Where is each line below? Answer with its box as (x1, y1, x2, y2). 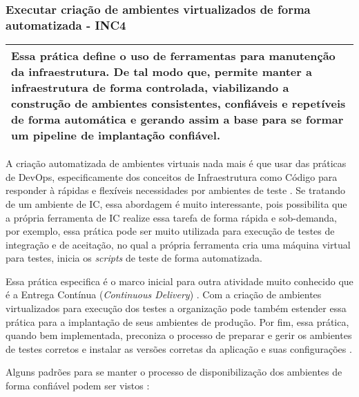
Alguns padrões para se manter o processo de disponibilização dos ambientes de (6, 365, 342, 379)
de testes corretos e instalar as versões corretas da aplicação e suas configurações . (6, 341, 352, 356)
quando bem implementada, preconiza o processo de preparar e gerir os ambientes (6, 328, 352, 342)
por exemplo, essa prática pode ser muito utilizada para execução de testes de (6, 224, 335, 238)
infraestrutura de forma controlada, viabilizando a (11, 79, 289, 96)
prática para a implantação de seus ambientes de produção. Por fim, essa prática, (6, 314, 349, 329)
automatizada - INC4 (6, 16, 126, 33)
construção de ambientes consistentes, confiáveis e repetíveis (11, 95, 346, 112)
